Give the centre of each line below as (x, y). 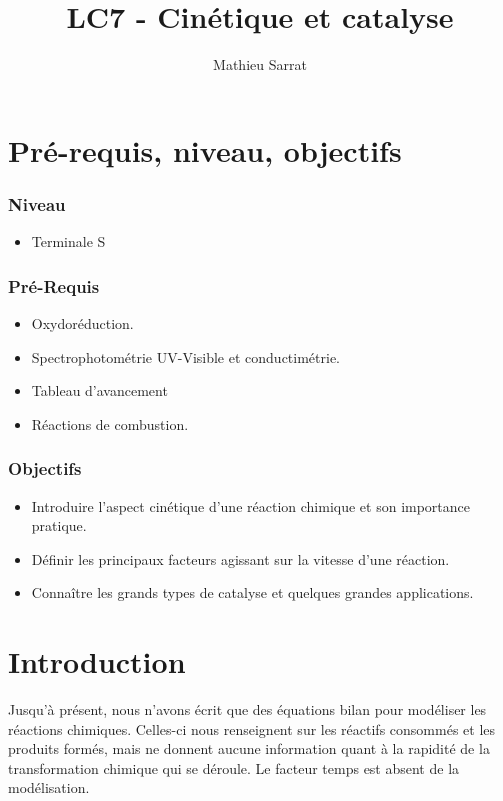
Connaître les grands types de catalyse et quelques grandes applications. (252, 592)
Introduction (97, 661)
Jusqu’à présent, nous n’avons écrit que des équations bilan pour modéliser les (247, 709)
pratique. (59, 525)
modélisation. (49, 787)
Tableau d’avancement (99, 390)
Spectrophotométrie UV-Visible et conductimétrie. (185, 356)
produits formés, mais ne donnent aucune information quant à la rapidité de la (249, 748)
